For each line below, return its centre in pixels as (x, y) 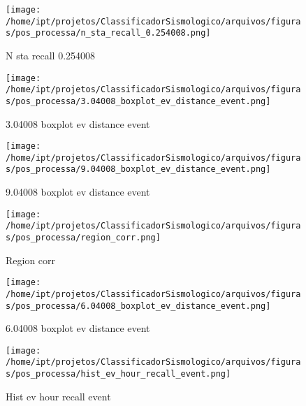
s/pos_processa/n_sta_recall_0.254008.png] (108, 33)
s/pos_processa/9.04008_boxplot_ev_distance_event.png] (138, 169)
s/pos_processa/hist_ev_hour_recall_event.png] (118, 374)
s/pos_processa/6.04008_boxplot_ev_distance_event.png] (138, 306)
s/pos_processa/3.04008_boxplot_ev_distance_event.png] (138, 101)
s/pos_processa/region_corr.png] (83, 238)
